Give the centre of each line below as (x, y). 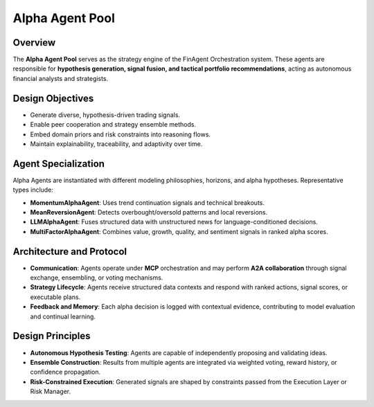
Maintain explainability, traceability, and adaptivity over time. (116, 144)
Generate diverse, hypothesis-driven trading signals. (105, 115)
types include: (33, 190)
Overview (34, 43)
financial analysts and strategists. (61, 78)
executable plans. (55, 297)
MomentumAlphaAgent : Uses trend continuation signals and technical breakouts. (148, 202)
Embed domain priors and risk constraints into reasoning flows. (121, 134)
